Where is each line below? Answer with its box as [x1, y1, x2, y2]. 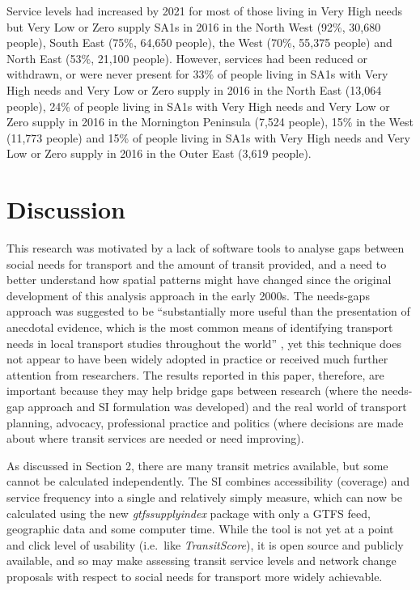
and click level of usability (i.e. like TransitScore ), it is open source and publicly [6, 536, 404, 553]
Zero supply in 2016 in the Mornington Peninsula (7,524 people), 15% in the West [6, 113, 414, 130]
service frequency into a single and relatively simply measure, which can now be [6, 488, 402, 505]
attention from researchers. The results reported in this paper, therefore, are [6, 366, 384, 383]
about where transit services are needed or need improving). [6, 430, 304, 447]
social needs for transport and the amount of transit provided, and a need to [6, 255, 387, 272]
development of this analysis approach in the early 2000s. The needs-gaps [6, 287, 370, 303]
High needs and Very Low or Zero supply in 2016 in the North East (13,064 [6, 81, 382, 98]
